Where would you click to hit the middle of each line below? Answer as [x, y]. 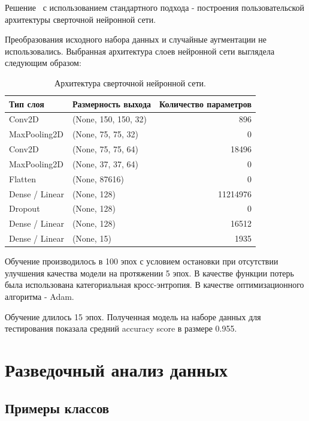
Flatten [22, 178]
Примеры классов [57, 408]
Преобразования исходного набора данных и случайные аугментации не [136, 39]
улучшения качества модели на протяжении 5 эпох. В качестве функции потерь [149, 273]
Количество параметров [205, 103]
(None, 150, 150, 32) [109, 119]
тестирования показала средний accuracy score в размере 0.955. [121, 328]
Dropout [25, 208]
